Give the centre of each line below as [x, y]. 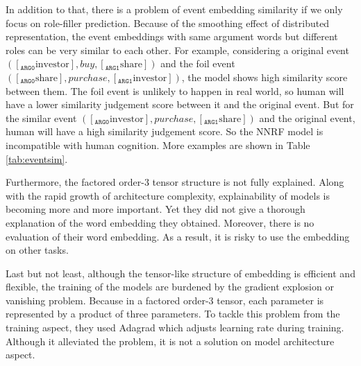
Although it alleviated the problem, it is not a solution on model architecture [170, 341]
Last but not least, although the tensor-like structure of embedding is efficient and [180, 273]
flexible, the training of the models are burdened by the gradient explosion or [170, 287]
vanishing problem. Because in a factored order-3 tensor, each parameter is [165, 300]
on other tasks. [37, 250]
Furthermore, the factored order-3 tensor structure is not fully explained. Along [175, 182]
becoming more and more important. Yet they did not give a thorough [156, 209]
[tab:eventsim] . [37, 158]
